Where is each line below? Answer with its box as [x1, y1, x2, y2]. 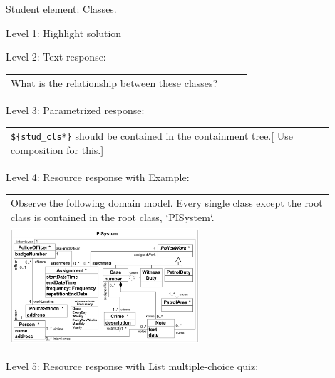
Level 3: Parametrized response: [6, 102, 145, 117]
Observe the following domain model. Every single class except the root [11, 195, 323, 210]
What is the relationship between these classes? [11, 75, 218, 90]
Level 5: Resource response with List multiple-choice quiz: [6, 359, 259, 374]
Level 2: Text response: [6, 49, 106, 64]
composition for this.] [11, 142, 104, 157]
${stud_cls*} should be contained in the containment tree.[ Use [11, 128, 294, 143]
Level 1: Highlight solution [6, 25, 122, 40]
